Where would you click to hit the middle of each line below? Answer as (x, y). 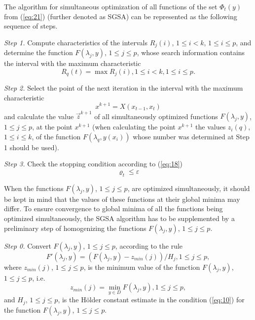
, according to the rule (149, 245)
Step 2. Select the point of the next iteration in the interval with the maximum (124, 88)
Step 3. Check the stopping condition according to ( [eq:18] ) (93, 164)
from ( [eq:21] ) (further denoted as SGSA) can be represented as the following (121, 16)
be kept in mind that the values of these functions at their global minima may (122, 199)
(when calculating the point (134, 127)
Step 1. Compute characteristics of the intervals (76, 42)
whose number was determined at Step (191, 136)
